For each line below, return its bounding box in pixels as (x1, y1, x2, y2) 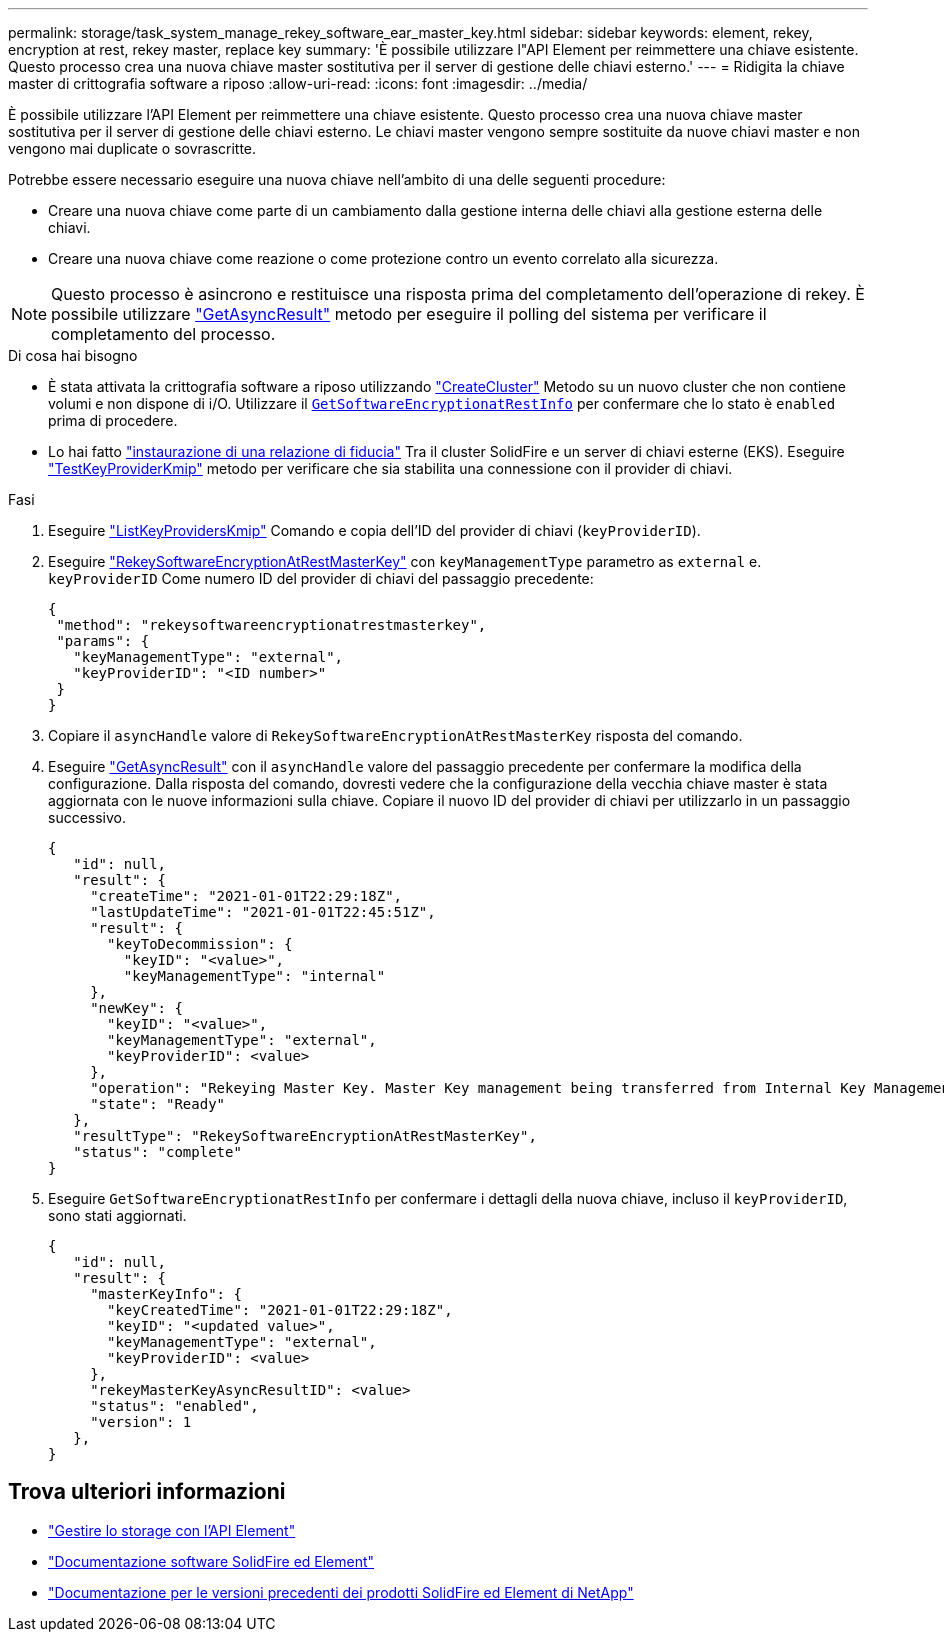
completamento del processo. (51, 324, 276, 344)
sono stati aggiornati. (48, 1207, 187, 1224)
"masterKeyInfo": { (90, 1286, 242, 1302)
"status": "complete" (73, 1144, 242, 1160)
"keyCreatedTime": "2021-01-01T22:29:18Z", (107, 1302, 453, 1318)
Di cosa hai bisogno (8, 347, 138, 364)
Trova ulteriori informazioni (8, 1479, 286, 1505)
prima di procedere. (48, 412, 178, 429)
